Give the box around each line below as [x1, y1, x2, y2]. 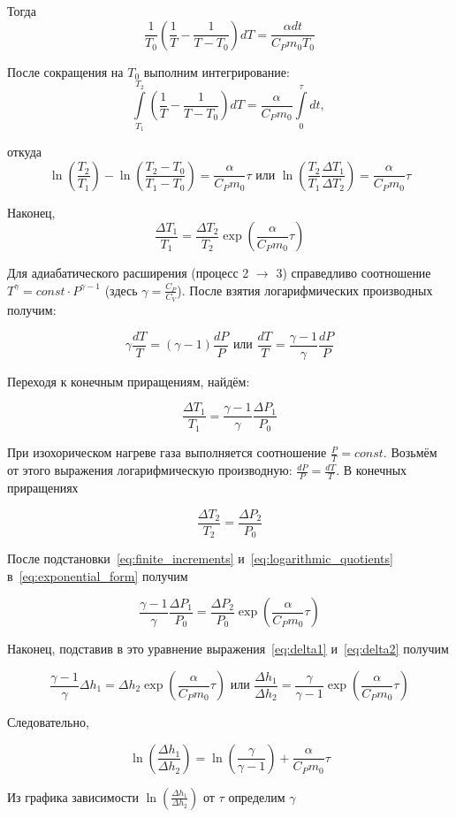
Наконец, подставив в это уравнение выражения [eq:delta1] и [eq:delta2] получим [7, 639, 449, 658]
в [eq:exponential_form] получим [7, 566, 188, 585]
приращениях [7, 478, 79, 497]
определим [228, 787, 285, 806]
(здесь [104, 280, 138, 299]
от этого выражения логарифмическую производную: [7, 461, 293, 479]
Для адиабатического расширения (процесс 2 [7, 264, 249, 282]
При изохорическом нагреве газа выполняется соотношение [7, 443, 327, 462]
